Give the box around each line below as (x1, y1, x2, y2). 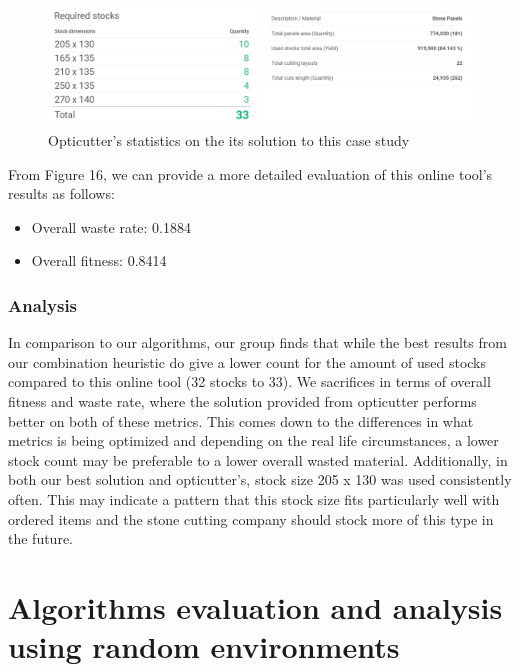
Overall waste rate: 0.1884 (31, 216, 191, 237)
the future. (8, 528, 74, 549)
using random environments (8, 626, 400, 667)
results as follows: (8, 183, 115, 204)
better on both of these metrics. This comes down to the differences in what (8, 410, 474, 431)
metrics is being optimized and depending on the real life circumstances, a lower (8, 430, 499, 451)
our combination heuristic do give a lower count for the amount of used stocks (8, 351, 487, 372)
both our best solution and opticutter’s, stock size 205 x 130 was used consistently (8, 469, 512, 490)
